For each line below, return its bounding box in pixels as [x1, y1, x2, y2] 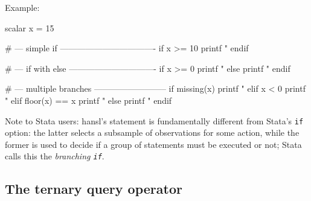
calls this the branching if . [5, 150, 104, 162]
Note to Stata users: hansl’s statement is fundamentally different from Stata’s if [5, 114, 304, 127]
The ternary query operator [5, 179, 182, 198]
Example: [5, 1, 40, 13]
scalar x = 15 [5, 21, 54, 34]
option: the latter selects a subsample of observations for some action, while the [5, 126, 300, 139]
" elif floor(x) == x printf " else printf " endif [5, 94, 172, 106]
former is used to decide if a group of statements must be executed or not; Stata [5, 138, 302, 150]
